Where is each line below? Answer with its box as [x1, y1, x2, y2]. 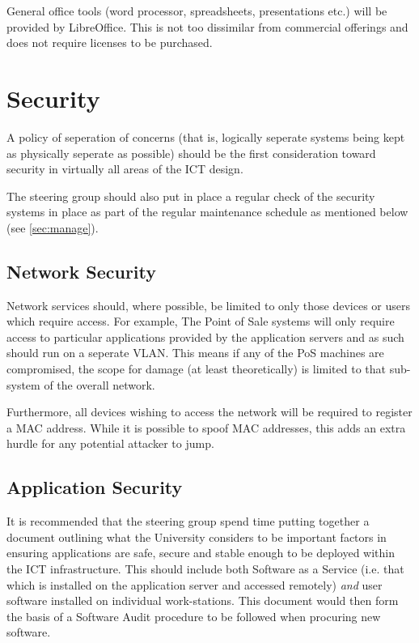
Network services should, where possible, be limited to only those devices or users [6, 296, 410, 313]
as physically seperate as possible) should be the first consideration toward [6, 144, 376, 161]
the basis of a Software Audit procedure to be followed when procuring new [6, 607, 381, 624]
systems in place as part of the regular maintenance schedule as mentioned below [6, 203, 408, 220]
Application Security [6, 475, 183, 500]
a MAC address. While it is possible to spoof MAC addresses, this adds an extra [6, 419, 406, 436]
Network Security [6, 258, 157, 283]
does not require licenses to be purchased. [6, 34, 213, 51]
